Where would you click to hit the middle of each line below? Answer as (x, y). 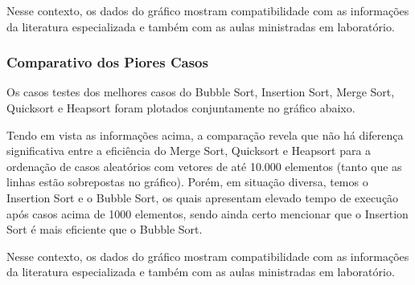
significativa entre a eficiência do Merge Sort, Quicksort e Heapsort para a (189, 151)
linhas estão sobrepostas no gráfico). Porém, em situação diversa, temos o (187, 182)
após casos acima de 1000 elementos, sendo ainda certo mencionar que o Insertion (207, 213)
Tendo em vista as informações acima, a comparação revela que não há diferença (205, 134)
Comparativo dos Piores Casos (107, 62)
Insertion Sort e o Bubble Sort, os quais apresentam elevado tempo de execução (203, 197)
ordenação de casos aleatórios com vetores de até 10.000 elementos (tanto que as (204, 166)
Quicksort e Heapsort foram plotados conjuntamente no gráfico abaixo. (181, 108)
